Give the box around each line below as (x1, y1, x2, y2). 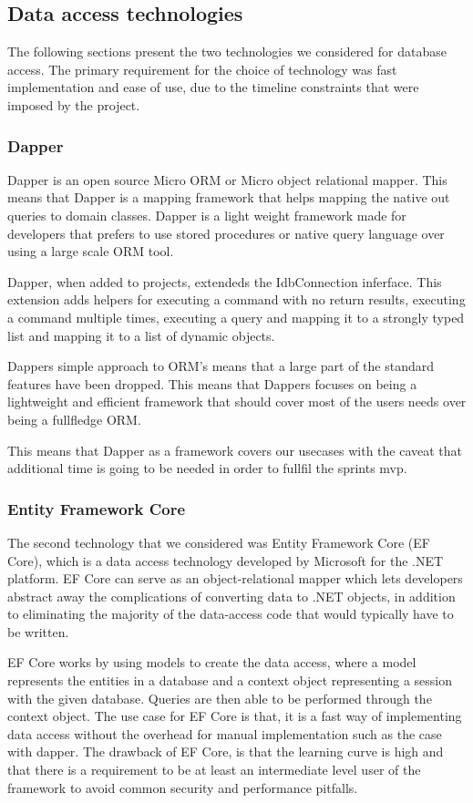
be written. (7, 622, 69, 641)
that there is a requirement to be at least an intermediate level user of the (7, 760, 421, 779)
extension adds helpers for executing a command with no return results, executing (7, 290, 466, 309)
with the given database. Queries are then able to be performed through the (7, 688, 432, 707)
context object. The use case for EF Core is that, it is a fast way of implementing (7, 706, 462, 726)
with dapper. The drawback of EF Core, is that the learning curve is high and (7, 742, 444, 761)
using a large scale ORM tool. (7, 242, 174, 261)
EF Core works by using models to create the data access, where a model (7, 653, 416, 672)
